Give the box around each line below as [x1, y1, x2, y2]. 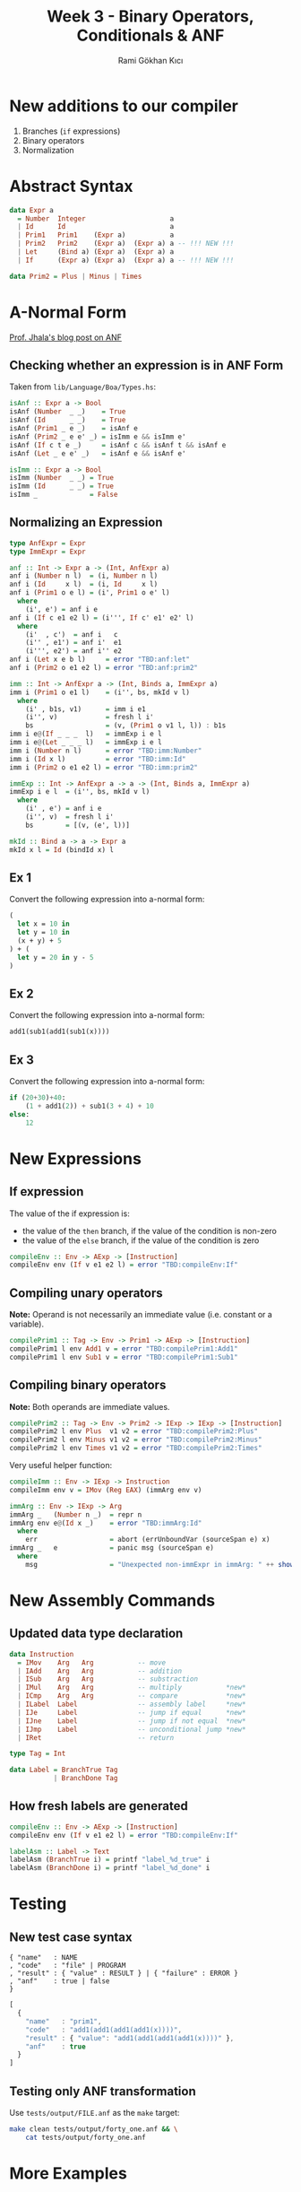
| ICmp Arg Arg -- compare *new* [17, 1692, 246, 1701]
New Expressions [9, 1148, 142, 1169]
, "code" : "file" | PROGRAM [9, 1961, 126, 1970]
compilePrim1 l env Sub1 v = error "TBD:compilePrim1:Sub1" [9, 1353, 239, 1361]
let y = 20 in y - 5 [17, 952, 94, 961]
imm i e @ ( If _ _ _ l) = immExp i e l [9, 729, 163, 739]
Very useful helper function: [9, 1460, 113, 1470]
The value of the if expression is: [9, 1208, 130, 1219]
